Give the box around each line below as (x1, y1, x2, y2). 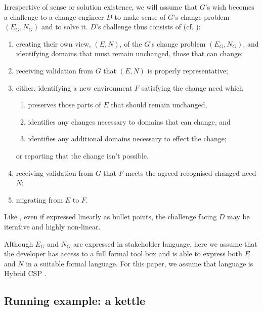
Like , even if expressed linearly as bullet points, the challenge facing (4, 211, 217, 222)
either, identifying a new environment (16, 82, 133, 93)
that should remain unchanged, (111, 99, 207, 110)
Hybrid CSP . (4, 268, 47, 279)
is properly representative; (147, 65, 228, 75)
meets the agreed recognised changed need (125, 167, 256, 178)
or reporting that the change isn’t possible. (16, 150, 149, 161)
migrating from (16, 194, 63, 205)
